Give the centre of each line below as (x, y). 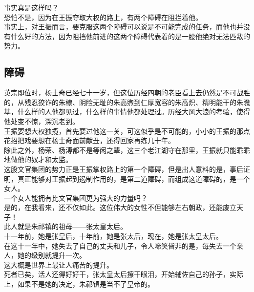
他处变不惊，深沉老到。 (42, 121)
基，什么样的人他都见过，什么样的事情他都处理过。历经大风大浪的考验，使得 (127, 112)
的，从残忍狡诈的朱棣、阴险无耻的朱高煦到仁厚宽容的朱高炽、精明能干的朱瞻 (127, 102)
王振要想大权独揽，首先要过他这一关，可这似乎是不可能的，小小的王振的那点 (127, 131)
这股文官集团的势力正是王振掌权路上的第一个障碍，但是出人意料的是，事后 (124, 169)
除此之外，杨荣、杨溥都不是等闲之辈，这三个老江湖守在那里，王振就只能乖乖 (127, 150)
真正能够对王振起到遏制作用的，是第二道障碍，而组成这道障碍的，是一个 (134, 178)
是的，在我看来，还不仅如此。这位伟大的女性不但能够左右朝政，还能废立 (120, 207)
